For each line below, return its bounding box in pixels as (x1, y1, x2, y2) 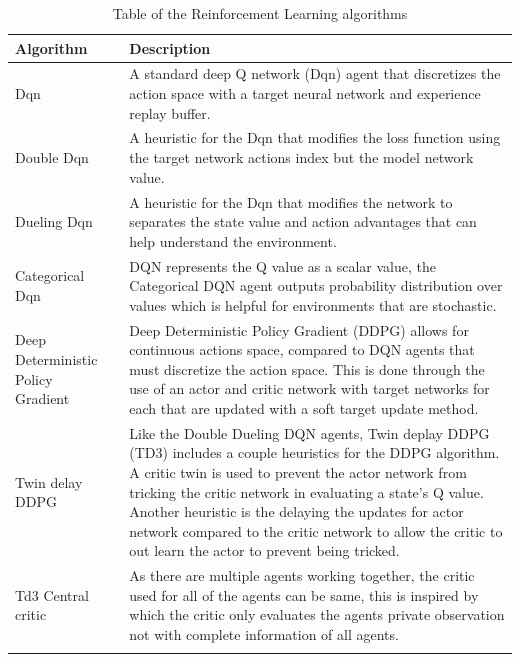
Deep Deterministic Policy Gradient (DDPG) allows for (129, 319, 469, 340)
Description (129, 37, 211, 58)
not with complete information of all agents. (129, 623, 399, 644)
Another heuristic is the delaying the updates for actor (129, 501, 464, 522)
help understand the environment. (129, 230, 337, 251)
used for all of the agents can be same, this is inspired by (129, 584, 479, 605)
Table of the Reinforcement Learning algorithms (112, 3, 408, 23)
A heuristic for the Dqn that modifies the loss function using (129, 127, 501, 148)
